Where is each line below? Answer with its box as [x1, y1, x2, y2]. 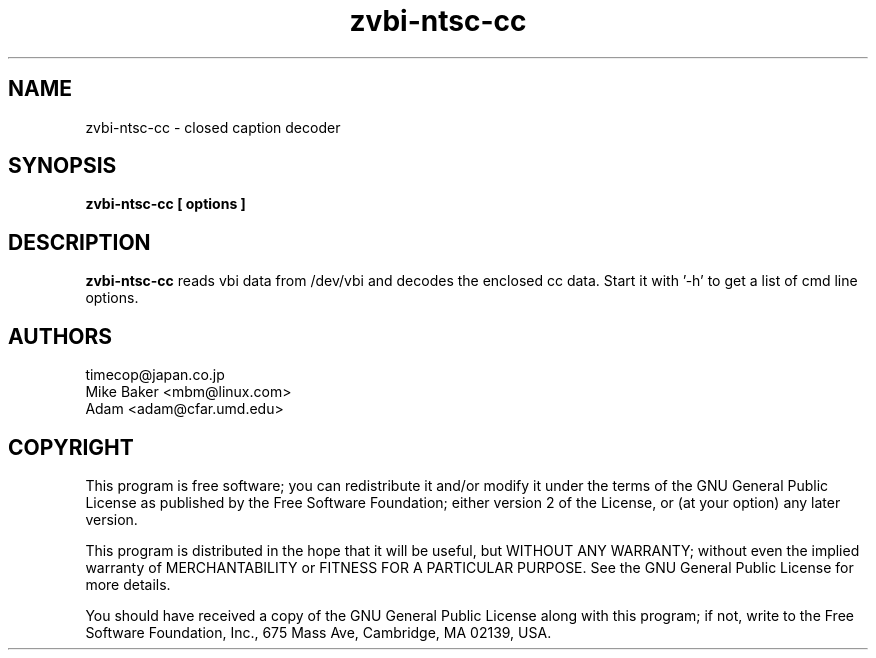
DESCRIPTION [8, 229, 151, 255]
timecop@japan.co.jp [85, 366, 225, 384]
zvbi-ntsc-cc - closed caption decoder [85, 118, 341, 136]
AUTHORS [8, 323, 113, 349]
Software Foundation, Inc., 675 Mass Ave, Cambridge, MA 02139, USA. [85, 623, 552, 641]
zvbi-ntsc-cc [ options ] [85, 195, 246, 213]
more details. [85, 575, 171, 593]
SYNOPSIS [8, 153, 117, 179]
